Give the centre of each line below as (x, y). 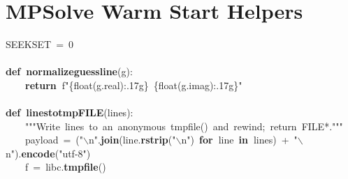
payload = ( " (55, 140)
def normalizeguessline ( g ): (69, 71)
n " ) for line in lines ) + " (239, 140)
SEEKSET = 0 (40, 44)
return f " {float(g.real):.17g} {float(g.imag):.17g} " (134, 85)
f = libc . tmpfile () (66, 167)
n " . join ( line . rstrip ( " (132, 140)
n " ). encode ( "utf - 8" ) (48, 153)
